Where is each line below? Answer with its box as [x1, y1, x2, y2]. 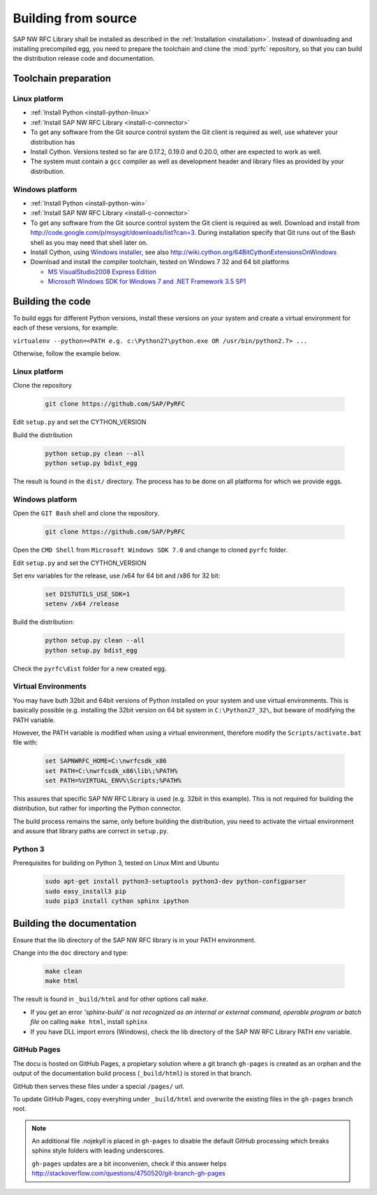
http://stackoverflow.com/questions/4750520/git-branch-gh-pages [31, 1169, 226, 1178]
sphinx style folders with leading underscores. [31, 1146, 165, 1155]
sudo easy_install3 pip [45, 887, 127, 895]
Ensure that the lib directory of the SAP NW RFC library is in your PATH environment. [13, 936, 256, 944]
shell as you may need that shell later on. [30, 238, 148, 247]
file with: [13, 738, 38, 747]
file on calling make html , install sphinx [30, 1018, 148, 1026]
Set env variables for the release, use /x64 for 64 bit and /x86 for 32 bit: [13, 571, 221, 580]
